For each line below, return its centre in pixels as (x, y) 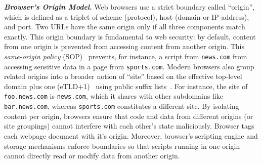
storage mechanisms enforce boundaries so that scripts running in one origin (122, 146)
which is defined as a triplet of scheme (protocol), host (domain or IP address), (127, 16)
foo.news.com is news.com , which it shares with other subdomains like (114, 96)
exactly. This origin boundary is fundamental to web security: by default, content (130, 36)
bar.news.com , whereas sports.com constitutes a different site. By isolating (122, 106)
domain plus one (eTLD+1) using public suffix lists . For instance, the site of (126, 86)
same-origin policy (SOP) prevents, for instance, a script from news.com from (126, 56)
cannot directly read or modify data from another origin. (92, 156)
